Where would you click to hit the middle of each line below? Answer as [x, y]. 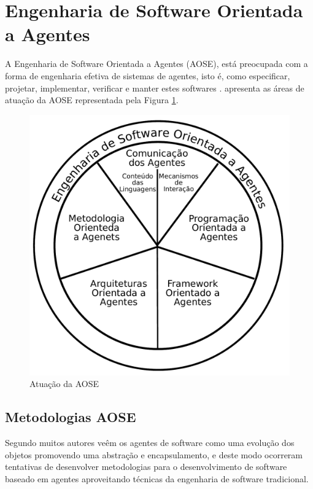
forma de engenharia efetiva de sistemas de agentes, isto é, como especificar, [148, 75]
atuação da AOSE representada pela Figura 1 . [92, 100]
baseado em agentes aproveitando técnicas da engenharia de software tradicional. [157, 478]
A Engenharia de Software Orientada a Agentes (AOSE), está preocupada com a [156, 64]
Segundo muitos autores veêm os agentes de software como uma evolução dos [150, 443]
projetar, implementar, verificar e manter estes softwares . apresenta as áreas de [155, 88]
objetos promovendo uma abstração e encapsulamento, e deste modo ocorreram [154, 454]
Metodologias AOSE [71, 417]
